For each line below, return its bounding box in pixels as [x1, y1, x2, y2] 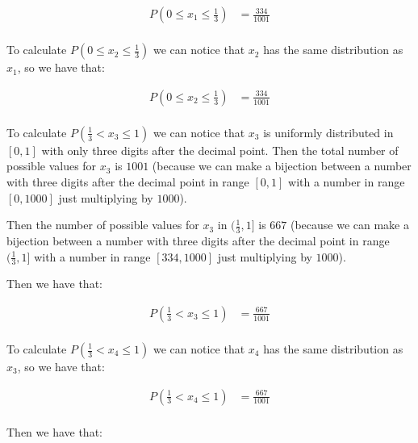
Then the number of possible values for [6, 216, 199, 233]
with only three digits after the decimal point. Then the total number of [41, 141, 399, 158]
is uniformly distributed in [263, 123, 394, 140]
